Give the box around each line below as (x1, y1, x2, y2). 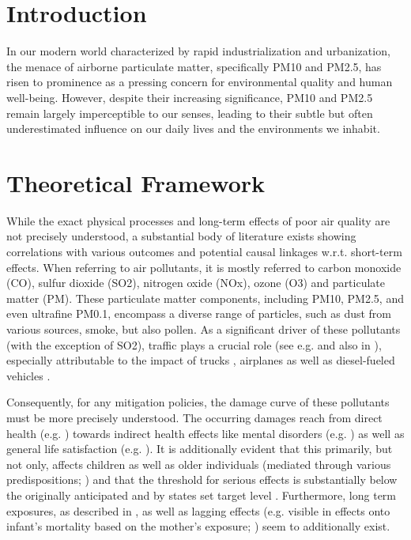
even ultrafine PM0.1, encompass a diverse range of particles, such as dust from (6, 305, 392, 322)
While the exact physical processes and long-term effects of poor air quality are (6, 212, 390, 228)
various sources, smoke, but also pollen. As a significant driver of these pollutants (6, 320, 401, 337)
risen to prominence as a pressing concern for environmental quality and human (6, 74, 393, 90)
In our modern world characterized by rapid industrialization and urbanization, (6, 43, 390, 59)
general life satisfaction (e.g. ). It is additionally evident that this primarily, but (6, 440, 393, 457)
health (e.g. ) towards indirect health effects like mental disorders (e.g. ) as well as (6, 425, 405, 441)
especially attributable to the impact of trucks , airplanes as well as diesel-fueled (6, 352, 395, 368)
